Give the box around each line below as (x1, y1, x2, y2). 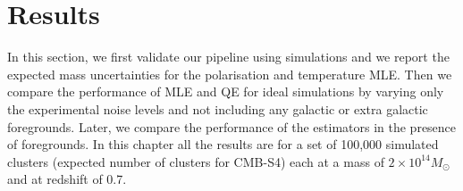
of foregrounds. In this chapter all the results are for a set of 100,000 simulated (7, 135, 439, 154)
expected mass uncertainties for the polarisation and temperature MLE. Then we (7, 64, 452, 83)
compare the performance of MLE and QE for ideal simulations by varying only (7, 82, 444, 101)
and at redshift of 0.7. (7, 170, 127, 188)
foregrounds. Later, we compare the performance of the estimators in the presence (7, 117, 457, 136)
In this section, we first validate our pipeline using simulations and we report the (7, 47, 450, 66)
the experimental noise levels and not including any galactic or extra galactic (7, 99, 428, 118)
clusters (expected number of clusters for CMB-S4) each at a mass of (7, 152, 384, 170)
